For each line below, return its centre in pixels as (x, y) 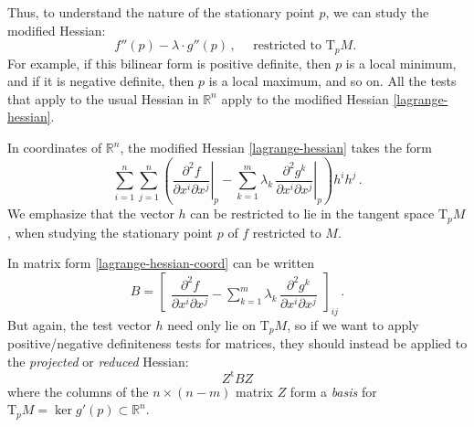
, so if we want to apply (353, 324)
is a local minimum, (401, 63)
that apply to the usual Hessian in (103, 98)
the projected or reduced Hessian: (98, 361)
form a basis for (333, 391)
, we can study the (377, 12)
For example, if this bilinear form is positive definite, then (169, 63)
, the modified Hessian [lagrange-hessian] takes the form (276, 148)
